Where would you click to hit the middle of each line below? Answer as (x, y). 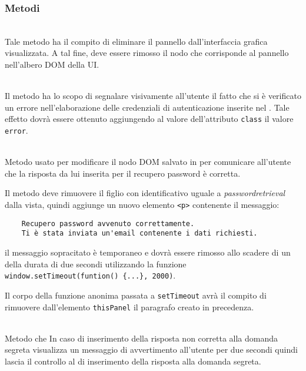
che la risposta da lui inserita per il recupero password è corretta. (123, 173)
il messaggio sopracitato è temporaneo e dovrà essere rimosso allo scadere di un (148, 252)
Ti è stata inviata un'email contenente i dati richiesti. (139, 233)
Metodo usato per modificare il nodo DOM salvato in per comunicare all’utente (148, 162)
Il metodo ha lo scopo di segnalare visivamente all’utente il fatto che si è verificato (153, 96)
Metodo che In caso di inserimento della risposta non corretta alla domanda (142, 338)
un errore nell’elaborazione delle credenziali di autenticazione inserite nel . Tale (147, 107)
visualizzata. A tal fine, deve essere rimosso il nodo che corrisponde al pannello (147, 53)
